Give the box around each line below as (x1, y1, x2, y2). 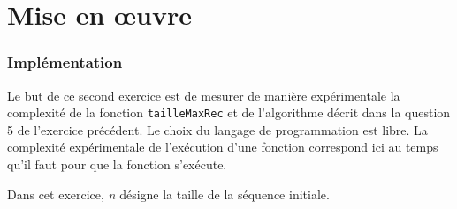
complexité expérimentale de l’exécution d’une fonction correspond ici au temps (7, 138, 438, 156)
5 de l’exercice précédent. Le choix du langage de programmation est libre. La (7, 120, 428, 138)
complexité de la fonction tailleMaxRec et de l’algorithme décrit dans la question (7, 103, 451, 122)
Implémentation (7, 51, 123, 73)
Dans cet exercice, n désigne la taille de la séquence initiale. (7, 184, 330, 203)
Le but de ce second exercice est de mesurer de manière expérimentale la (7, 86, 400, 104)
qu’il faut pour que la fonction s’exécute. (7, 155, 227, 174)
